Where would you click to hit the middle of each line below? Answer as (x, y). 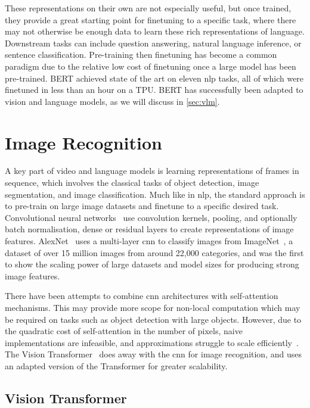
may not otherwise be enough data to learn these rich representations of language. (155, 31)
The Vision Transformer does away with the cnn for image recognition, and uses (153, 354)
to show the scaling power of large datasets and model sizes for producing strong (152, 264)
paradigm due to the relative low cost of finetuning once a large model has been (151, 66)
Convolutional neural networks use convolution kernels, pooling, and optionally (151, 217)
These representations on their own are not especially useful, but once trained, (148, 8)
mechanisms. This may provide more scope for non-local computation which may (153, 307)
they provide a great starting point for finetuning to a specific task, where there (151, 19)
